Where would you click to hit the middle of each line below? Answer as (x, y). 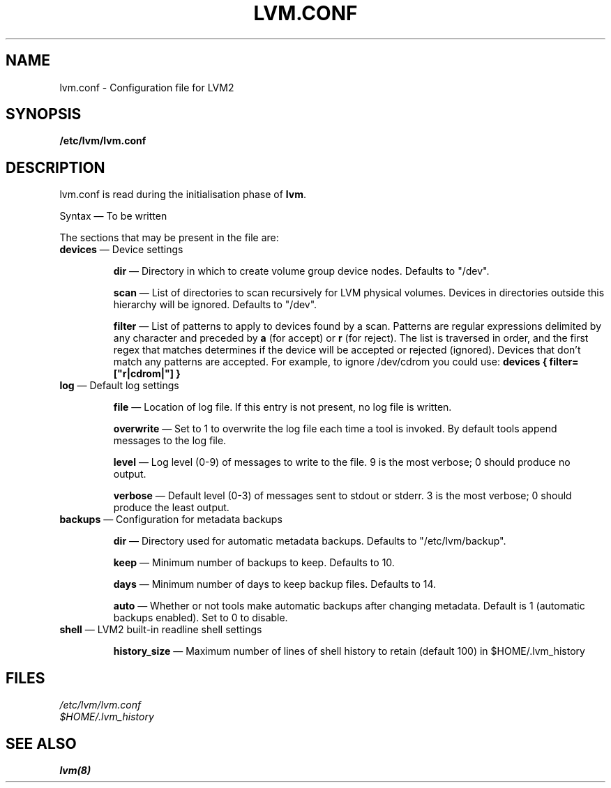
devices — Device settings (121, 250)
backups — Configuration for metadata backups (171, 520)
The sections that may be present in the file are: (169, 238)
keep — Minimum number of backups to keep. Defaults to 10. (254, 563)
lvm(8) (75, 770)
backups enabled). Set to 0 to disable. (201, 618)
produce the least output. (171, 508)
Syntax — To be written (113, 216)
